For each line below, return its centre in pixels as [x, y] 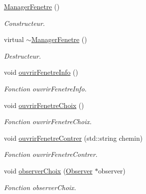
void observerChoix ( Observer [48, 170]
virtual [14, 39]
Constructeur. [25, 23]
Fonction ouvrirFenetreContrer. [51, 154]
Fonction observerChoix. [40, 187]
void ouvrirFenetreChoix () [44, 105]
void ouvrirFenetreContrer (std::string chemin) [73, 138]
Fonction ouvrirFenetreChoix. [48, 121]
